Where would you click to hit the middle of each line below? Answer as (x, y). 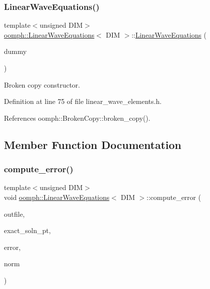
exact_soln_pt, (27, 230)
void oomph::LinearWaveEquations (57, 197)
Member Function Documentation (93, 144)
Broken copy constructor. (42, 84)
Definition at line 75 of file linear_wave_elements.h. (83, 101)
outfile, (15, 214)
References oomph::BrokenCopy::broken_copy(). (77, 118)
